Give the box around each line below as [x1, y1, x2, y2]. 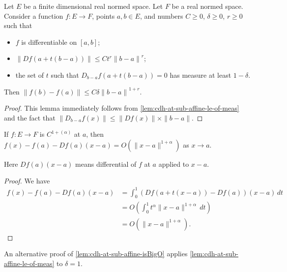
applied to [158, 158, 189, 169]
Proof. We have [4, 175, 50, 185]
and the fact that [4, 112, 56, 122]
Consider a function [4, 10, 63, 21]
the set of [15, 69, 44, 80]
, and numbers [140, 10, 183, 21]
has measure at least [170, 69, 231, 80]
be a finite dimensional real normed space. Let [24, 1, 163, 11]
